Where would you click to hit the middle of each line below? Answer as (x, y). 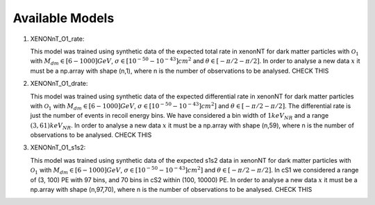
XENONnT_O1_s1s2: (58, 148)
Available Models (64, 18)
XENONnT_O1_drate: (59, 84)
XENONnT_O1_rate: (57, 39)
